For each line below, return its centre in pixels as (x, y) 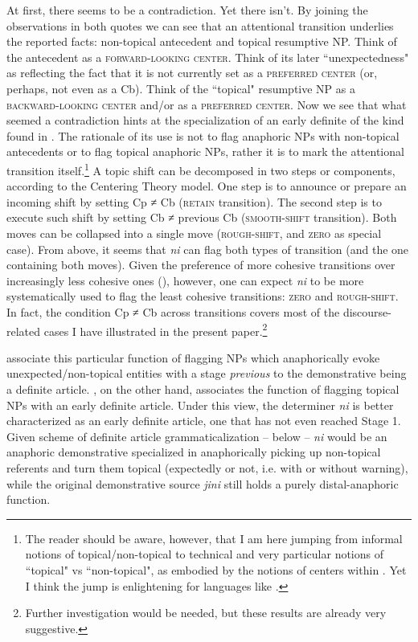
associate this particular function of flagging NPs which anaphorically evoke (193, 357)
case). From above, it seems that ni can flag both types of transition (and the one (208, 249)
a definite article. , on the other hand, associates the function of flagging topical (203, 388)
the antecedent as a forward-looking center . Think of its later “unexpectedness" (208, 57)
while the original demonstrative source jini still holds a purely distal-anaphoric (203, 483)
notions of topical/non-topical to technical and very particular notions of (205, 554)
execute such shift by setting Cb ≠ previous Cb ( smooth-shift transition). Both (202, 217)
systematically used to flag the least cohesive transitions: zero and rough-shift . (203, 296)
